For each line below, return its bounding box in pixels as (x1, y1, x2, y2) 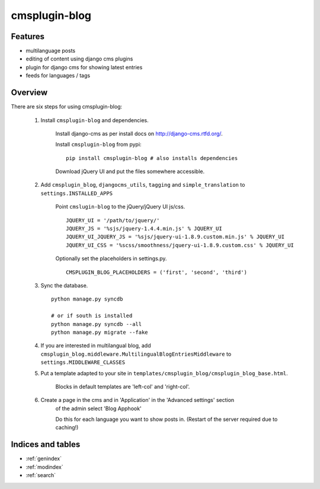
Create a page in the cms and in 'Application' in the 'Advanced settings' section (40, 397, 235, 404)
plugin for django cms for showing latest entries (25, 63, 143, 71)
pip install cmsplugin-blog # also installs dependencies (66, 155, 238, 161)
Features (11, 31, 44, 41)
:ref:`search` (25, 472, 56, 479)
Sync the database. (40, 282, 88, 289)
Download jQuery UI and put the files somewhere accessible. (55, 168, 204, 175)
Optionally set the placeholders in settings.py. (55, 255, 167, 262)
